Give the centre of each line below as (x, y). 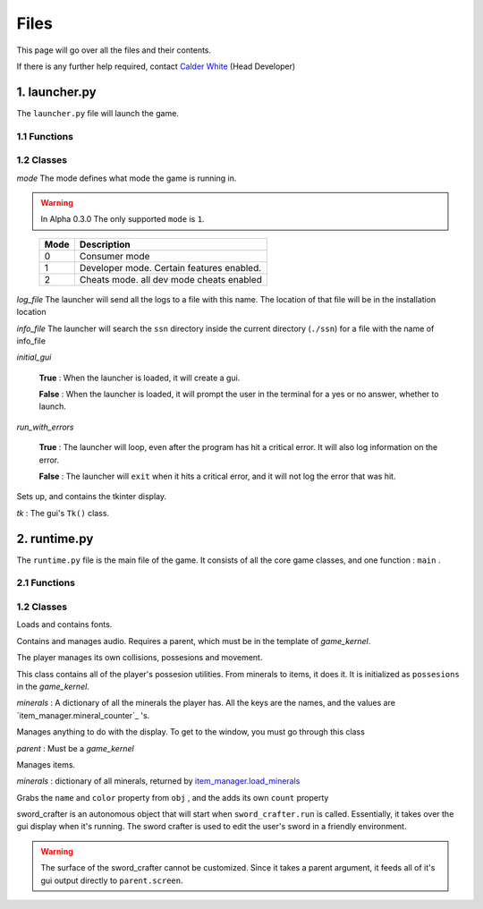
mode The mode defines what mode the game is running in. (127, 178)
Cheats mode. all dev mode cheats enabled (171, 279)
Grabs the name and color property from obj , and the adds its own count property (173, 797)
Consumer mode (114, 256)
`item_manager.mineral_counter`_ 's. (83, 715)
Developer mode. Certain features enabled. (170, 268)
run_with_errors (45, 427)
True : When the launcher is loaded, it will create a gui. (140, 378)
